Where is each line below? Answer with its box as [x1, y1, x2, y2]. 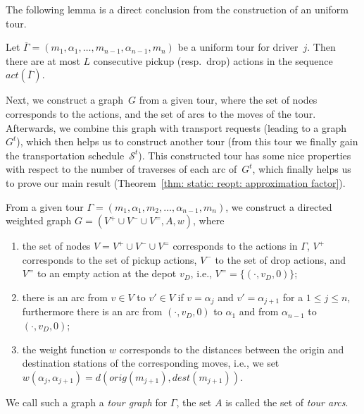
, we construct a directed [225, 199, 332, 214]
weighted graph [6, 213, 72, 228]
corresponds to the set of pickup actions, [22, 252, 197, 267]
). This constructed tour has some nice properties [138, 147, 351, 162]
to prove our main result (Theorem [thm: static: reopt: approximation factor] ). [6, 175, 346, 190]
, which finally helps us [252, 162, 351, 176]
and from [239, 304, 279, 319]
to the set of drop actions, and [215, 252, 346, 267]
